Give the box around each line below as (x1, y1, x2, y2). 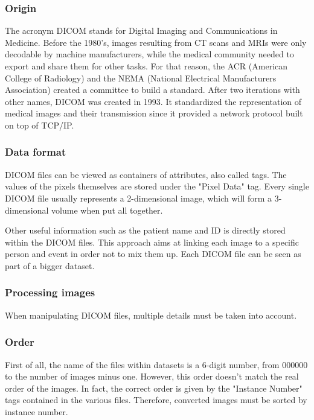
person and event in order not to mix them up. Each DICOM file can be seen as (5, 247, 301, 260)
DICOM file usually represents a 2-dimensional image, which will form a (5, 191, 272, 204)
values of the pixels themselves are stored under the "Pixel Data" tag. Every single (5, 180, 309, 192)
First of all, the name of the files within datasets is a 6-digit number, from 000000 (5, 358, 308, 371)
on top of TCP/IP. (5, 118, 74, 131)
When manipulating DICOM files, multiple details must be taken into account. (5, 308, 297, 321)
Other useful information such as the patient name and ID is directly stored (5, 224, 286, 237)
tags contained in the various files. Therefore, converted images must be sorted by (5, 393, 307, 406)
